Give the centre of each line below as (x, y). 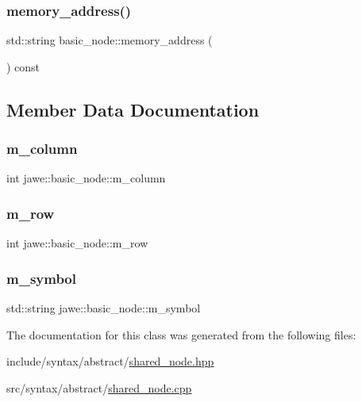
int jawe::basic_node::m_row (77, 243)
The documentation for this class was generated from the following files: (181, 334)
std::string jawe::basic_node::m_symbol (104, 308)
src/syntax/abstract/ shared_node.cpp (99, 387)
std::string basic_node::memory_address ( (110, 40)
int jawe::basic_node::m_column (86, 178)
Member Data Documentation (133, 109)
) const (23, 66)
